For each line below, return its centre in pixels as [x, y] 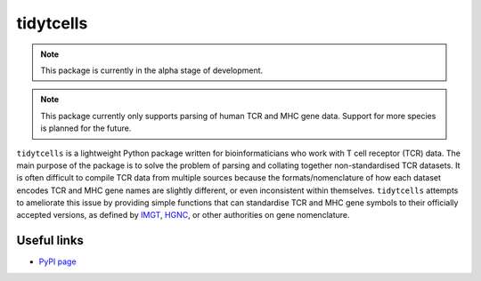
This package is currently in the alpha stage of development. [152, 70]
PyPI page [57, 261]
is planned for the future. [86, 128]
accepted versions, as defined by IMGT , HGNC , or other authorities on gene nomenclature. [183, 215]
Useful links [50, 241]
